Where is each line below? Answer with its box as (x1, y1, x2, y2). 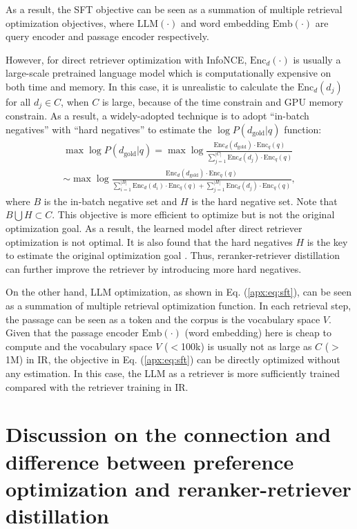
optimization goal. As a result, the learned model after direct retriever (6, 221, 302, 235)
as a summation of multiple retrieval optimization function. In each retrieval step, (6, 298, 351, 313)
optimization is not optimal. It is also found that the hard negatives (6, 234, 293, 249)
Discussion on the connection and (6, 420, 331, 448)
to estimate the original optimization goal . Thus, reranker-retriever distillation (6, 248, 340, 262)
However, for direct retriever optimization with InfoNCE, (6, 52, 247, 66)
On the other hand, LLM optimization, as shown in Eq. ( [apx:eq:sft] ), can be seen (6, 285, 352, 299)
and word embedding (181, 15, 270, 30)
